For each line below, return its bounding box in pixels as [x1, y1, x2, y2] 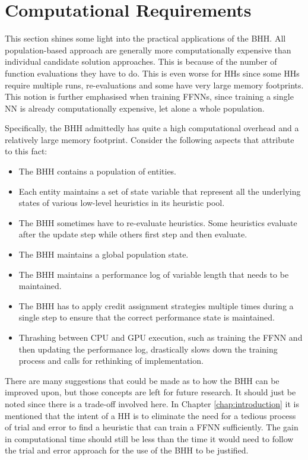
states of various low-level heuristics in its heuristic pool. [18, 196, 225, 209]
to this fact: [5, 145, 47, 157]
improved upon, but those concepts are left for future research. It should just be [5, 386, 296, 398]
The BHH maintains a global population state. [18, 248, 189, 261]
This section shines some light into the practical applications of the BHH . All [5, 32, 286, 45]
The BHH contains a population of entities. [18, 165, 177, 177]
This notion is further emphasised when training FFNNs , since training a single [5, 90, 294, 103]
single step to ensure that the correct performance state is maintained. [18, 311, 275, 323]
